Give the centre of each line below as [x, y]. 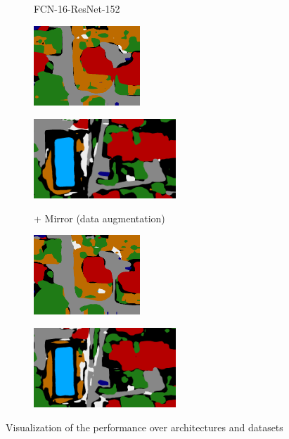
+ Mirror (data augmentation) [99, 218]
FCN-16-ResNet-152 [77, 8]
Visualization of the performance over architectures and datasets [144, 427]
